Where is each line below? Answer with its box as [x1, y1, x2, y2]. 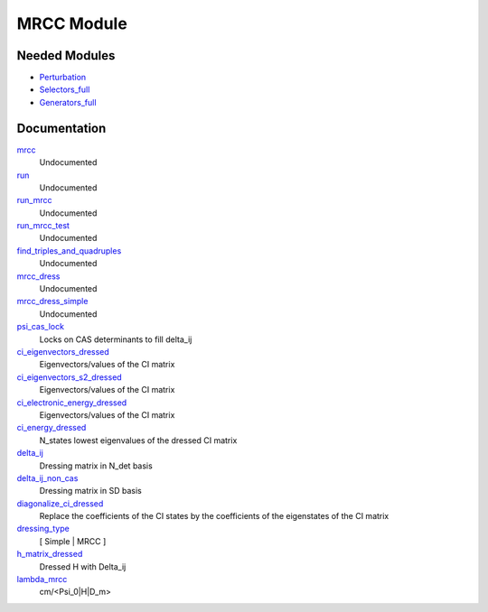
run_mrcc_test [16, 220, 70, 231]
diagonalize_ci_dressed [16, 497, 104, 509]
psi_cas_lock [16, 321, 65, 332]
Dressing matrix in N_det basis [39, 460, 153, 471]
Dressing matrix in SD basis [39, 486, 142, 496]
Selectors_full [39, 84, 90, 95]
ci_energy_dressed [16, 422, 87, 433]
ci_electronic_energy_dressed [16, 397, 127, 408]
